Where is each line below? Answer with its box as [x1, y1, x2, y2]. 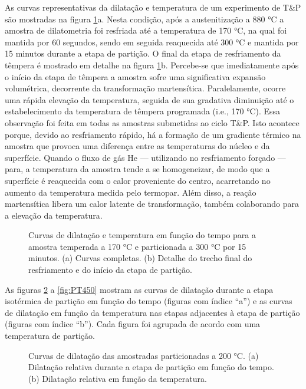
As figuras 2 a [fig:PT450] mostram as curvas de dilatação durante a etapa [5, 283, 274, 295]
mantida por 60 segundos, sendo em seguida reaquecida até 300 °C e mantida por [5, 35, 299, 48]
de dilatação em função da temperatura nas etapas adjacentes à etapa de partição [5, 306, 300, 318]
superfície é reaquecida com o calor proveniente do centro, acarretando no [5, 174, 271, 186]
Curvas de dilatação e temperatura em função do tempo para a [28, 229, 256, 241]
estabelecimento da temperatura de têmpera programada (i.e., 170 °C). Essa [5, 105, 281, 117]
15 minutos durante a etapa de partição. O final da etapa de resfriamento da [5, 47, 281, 60]
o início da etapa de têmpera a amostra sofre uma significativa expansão [5, 70, 266, 83]
